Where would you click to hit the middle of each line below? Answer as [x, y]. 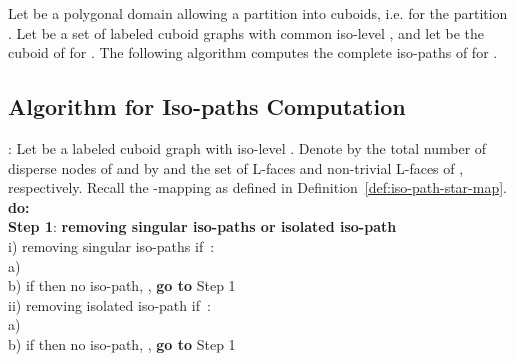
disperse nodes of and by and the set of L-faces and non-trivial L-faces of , [236, 167]
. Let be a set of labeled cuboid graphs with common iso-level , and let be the [246, 32]
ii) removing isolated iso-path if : [109, 304]
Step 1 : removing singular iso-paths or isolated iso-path [202, 226]
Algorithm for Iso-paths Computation [207, 106]
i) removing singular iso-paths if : [111, 245]
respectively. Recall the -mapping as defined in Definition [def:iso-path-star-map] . [257, 187]
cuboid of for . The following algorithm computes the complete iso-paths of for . [253, 52]
